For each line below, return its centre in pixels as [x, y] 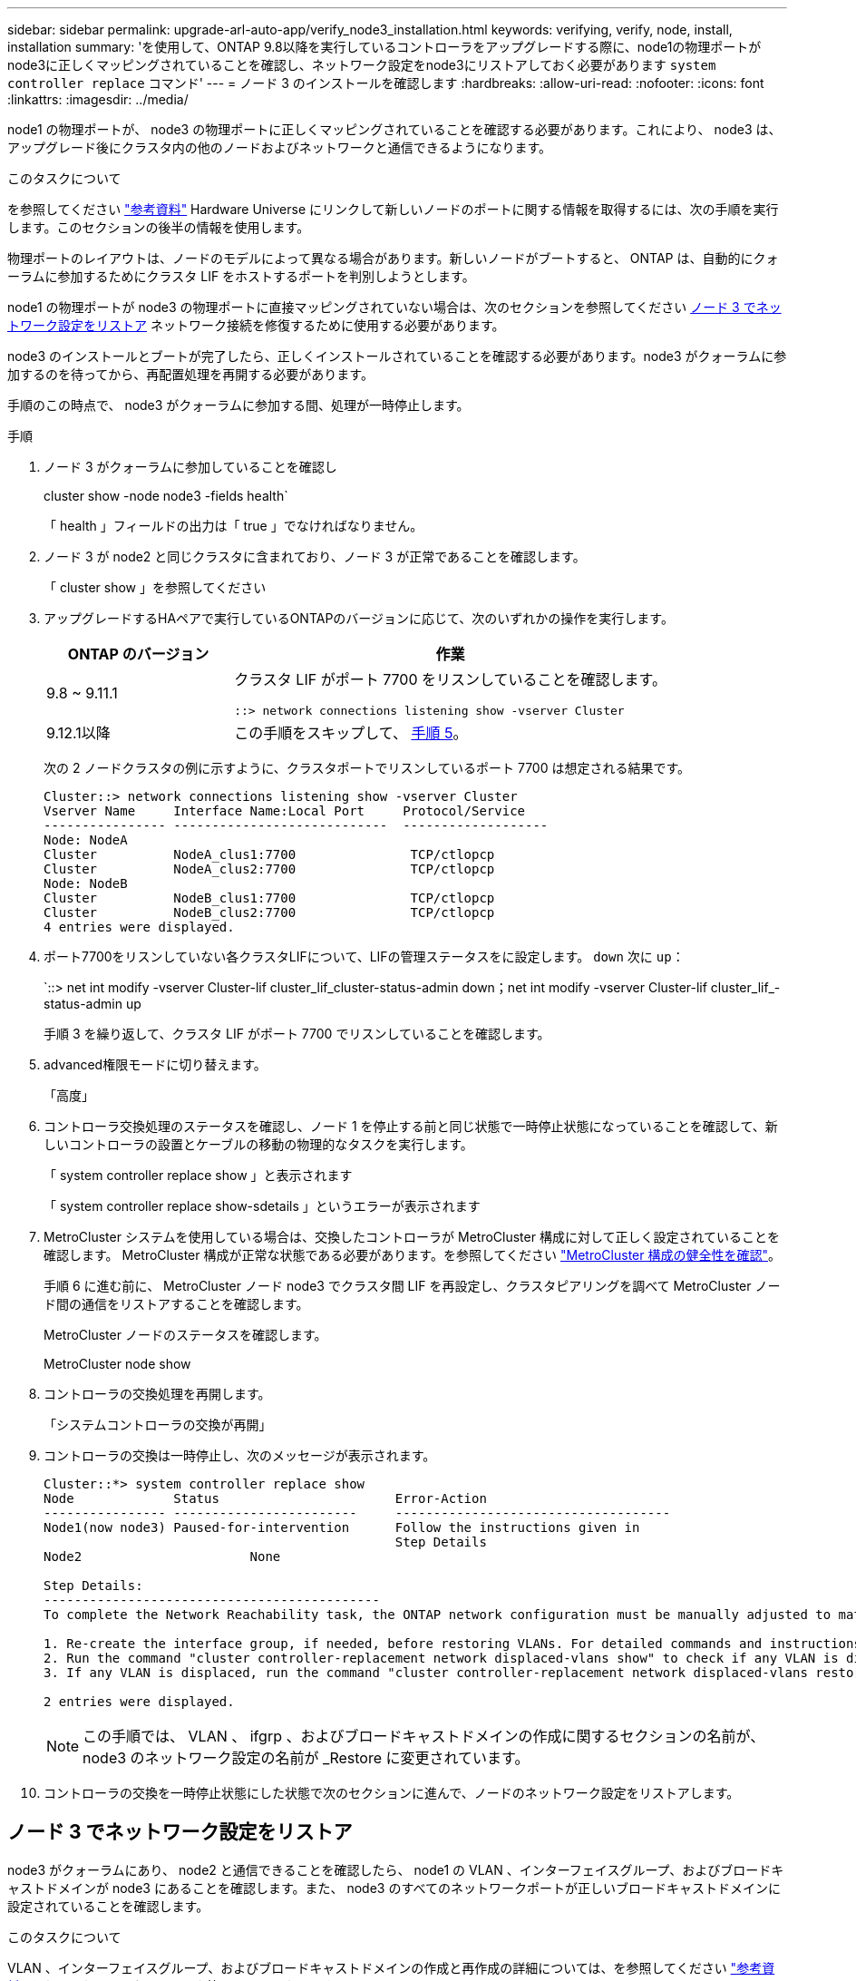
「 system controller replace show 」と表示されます [198, 1175]
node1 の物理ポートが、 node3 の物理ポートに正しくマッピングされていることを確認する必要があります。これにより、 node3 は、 [394, 129]
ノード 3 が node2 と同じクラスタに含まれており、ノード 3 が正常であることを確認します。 [315, 556]
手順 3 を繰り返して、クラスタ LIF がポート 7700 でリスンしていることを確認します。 [297, 1034]
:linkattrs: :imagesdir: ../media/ [98, 99]
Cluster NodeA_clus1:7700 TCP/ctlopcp [269, 854]
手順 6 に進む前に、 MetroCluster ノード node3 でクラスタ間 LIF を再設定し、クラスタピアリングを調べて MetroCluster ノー [412, 1286]
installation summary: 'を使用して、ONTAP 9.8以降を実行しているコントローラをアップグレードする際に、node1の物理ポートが [384, 47]
